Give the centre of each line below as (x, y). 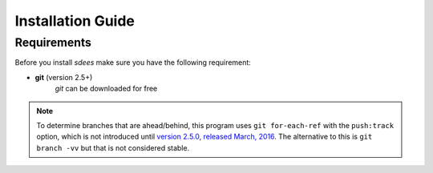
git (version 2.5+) (64, 77)
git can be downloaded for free (106, 89)
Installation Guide (75, 21)
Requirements (53, 42)
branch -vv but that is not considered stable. (113, 147)
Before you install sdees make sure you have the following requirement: (133, 62)
